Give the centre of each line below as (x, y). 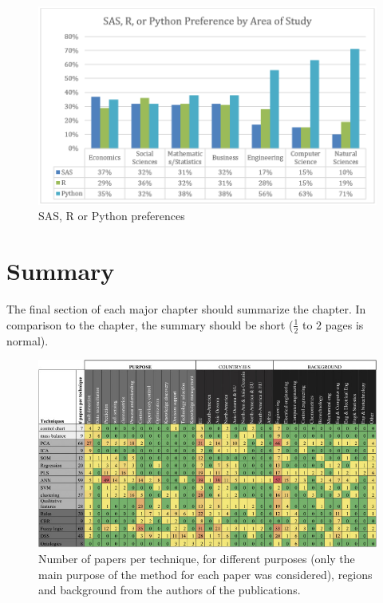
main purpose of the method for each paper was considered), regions (205, 574)
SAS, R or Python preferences (112, 216)
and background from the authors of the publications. (170, 590)
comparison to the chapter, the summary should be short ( (150, 324)
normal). (28, 340)
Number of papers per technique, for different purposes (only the (197, 558)
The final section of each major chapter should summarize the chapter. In (186, 309)
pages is (344, 324)
